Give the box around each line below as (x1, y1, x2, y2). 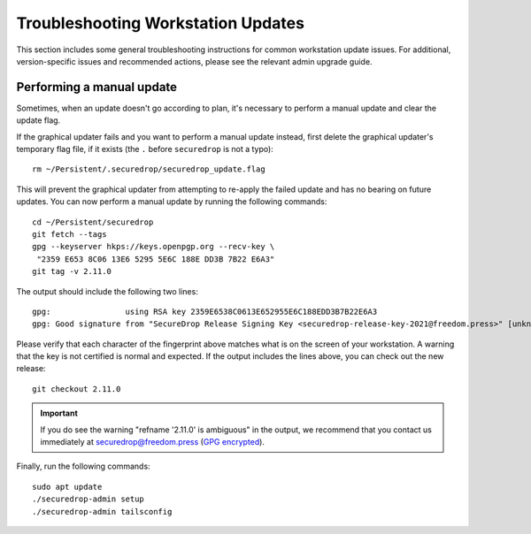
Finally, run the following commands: (16, 461, 150, 472)
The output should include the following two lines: (16, 286, 198, 296)
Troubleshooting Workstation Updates (16, 13, 305, 33)
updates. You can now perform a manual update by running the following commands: (16, 196, 327, 207)
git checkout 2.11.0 (32, 384, 121, 393)
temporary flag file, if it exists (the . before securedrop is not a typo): (16, 144, 273, 155)
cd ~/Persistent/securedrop (32, 217, 154, 227)
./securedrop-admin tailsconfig (32, 507, 173, 516)
